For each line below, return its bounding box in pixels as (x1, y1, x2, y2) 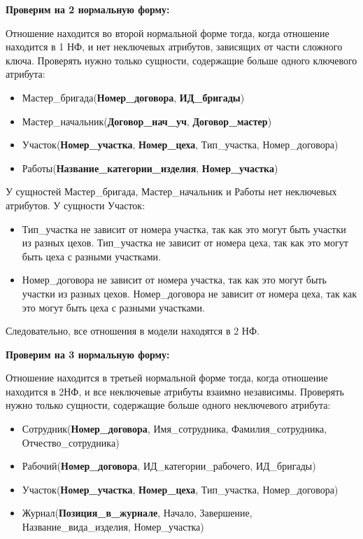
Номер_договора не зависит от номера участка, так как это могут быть (22, 272, 327, 287)
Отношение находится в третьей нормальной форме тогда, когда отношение (6, 370, 328, 385)
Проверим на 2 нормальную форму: (6, 2, 170, 16)
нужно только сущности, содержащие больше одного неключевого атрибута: (6, 398, 331, 412)
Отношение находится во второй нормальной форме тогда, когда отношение (6, 25, 329, 40)
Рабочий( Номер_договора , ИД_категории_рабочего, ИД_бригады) (22, 458, 316, 473)
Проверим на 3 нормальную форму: (6, 346, 170, 361)
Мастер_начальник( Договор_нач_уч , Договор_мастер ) (22, 113, 272, 128)
